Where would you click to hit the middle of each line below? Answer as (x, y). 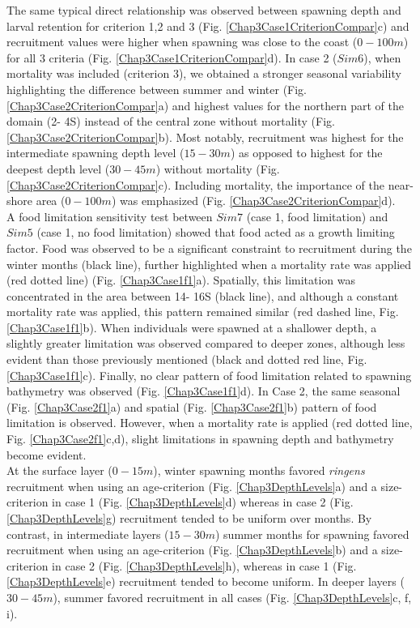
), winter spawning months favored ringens (259, 470)
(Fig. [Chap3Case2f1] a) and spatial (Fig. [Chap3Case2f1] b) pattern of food (192, 406)
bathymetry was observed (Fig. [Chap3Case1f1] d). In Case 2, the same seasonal (204, 391)
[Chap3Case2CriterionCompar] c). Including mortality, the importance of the (195, 184)
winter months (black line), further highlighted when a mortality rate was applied (209, 264)
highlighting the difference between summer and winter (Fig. (157, 89)
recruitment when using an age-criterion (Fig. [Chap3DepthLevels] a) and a (192, 486)
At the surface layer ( (59, 470)
